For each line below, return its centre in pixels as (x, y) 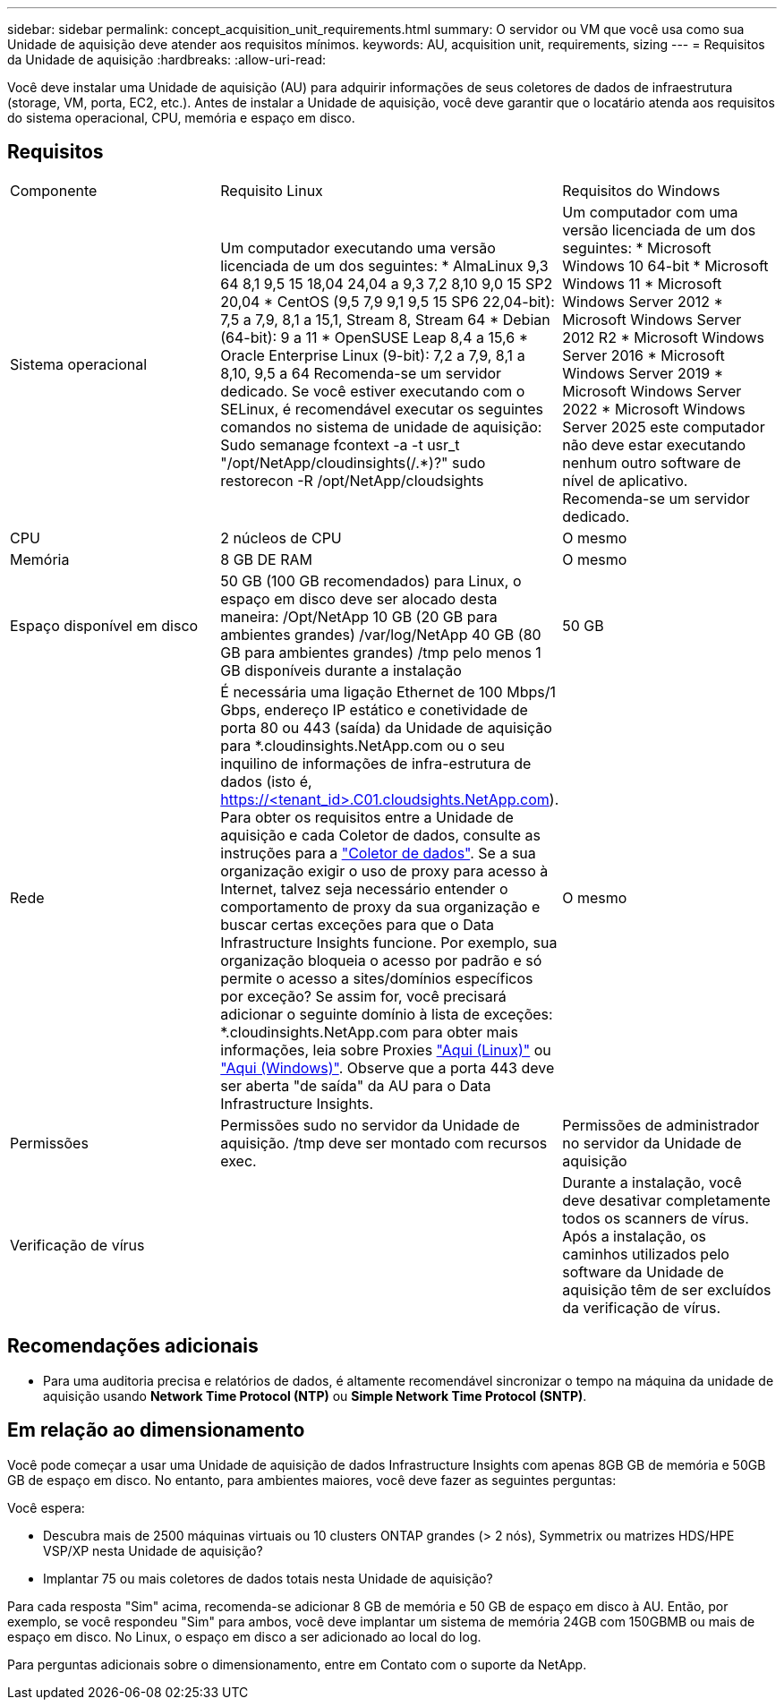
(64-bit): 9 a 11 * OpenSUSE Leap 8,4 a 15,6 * (374, 337)
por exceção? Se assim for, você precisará (363, 996)
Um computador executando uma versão (358, 248)
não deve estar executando (654, 444)
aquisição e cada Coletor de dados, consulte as (381, 835)
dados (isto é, (266, 781)
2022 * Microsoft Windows (654, 409)
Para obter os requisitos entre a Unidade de (367, 817)
